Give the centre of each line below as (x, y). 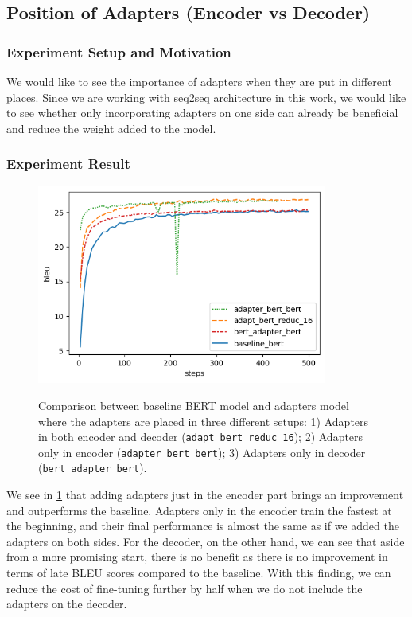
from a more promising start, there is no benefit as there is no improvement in (197, 557)
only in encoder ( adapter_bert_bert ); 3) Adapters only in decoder (202, 452)
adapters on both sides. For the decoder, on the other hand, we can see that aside (206, 541)
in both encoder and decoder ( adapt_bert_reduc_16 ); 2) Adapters (201, 437)
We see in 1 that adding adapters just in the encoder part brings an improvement (205, 495)
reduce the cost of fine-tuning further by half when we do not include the (185, 588)
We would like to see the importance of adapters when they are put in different (199, 81)
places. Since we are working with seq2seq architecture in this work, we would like (206, 97)
